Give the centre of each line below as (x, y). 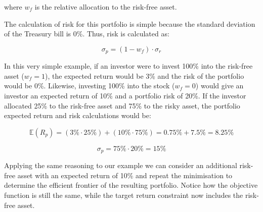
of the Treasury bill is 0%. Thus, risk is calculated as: (87, 34)
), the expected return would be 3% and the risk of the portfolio (145, 75)
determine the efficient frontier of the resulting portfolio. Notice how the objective (131, 185)
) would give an (220, 86)
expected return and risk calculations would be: (78, 115)
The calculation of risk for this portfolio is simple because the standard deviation (130, 23)
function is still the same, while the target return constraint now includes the (124, 195)
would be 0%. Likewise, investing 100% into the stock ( (90, 86)
